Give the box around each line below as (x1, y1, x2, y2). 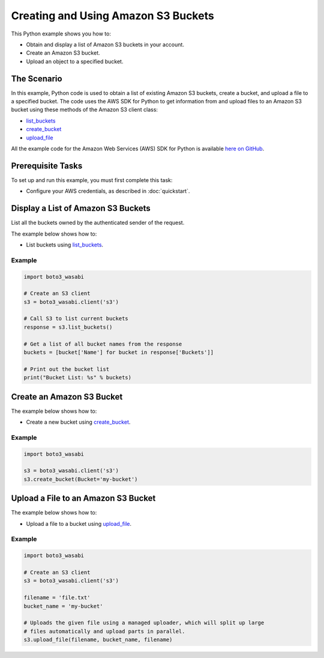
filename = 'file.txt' (23, 594, 91, 601)
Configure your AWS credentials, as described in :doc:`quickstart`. (26, 187, 190, 195)
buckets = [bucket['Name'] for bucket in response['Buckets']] (23, 349, 214, 356)
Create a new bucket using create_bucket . (26, 418, 131, 426)
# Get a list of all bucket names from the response (23, 340, 182, 347)
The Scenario (11, 73, 62, 84)
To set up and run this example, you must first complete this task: (11, 176, 173, 183)
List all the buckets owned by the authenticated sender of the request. (11, 219, 185, 227)
